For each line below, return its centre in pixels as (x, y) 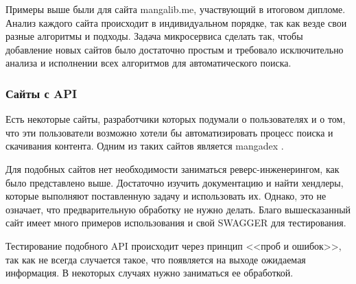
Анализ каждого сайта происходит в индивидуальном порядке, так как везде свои (176, 22)
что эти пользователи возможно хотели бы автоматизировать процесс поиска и (169, 132)
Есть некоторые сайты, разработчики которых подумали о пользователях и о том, (176, 119)
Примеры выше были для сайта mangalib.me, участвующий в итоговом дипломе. (176, 9)
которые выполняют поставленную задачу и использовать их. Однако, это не (166, 196)
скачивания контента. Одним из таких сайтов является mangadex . (145, 146)
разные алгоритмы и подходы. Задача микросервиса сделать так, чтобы (154, 36)
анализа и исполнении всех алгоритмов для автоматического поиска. (149, 63)
